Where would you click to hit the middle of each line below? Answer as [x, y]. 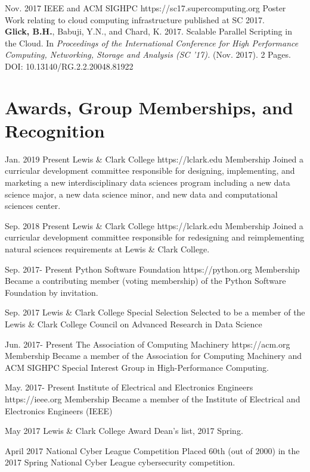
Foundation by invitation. [52, 292]
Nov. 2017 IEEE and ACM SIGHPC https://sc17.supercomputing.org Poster [145, 8]
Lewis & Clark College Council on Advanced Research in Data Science [134, 324]
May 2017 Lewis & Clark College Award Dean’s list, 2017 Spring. [124, 431]
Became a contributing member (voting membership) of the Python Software [145, 281]
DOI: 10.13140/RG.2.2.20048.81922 [69, 66]
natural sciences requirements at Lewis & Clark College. [107, 249]
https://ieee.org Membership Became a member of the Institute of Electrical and [153, 398]
